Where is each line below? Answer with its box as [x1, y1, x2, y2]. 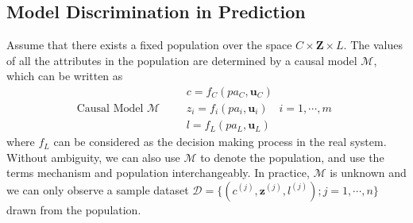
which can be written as [6, 67, 123, 84]
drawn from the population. [6, 201, 141, 217]
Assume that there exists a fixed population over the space [6, 37, 292, 53]
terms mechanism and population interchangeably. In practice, [6, 164, 310, 181]
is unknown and [330, 164, 407, 181]
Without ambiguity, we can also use [6, 148, 180, 165]
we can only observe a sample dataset [6, 181, 189, 198]
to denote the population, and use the [200, 148, 384, 165]
